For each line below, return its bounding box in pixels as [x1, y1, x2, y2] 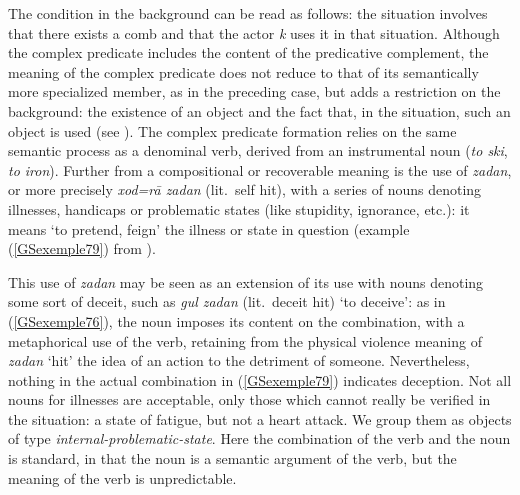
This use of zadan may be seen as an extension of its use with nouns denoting [8, 271, 484, 292]
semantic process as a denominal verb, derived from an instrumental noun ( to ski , [8, 140, 508, 161]
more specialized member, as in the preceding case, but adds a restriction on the [8, 81, 501, 102]
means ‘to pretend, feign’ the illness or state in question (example [8, 218, 410, 239]
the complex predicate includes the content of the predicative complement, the [8, 42, 489, 63]
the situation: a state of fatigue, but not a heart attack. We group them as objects [8, 408, 512, 429]
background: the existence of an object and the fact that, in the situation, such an [8, 100, 511, 121]
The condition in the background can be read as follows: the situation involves [8, 3, 488, 23]
